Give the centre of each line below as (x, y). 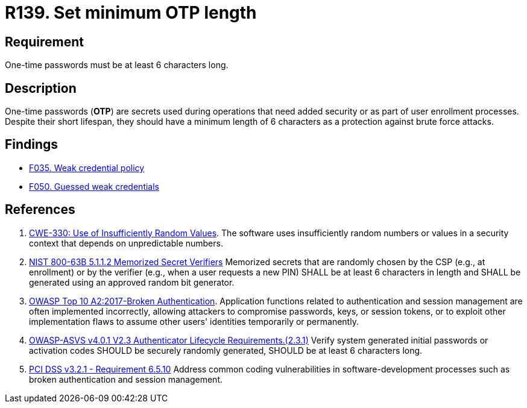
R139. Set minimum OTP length (131, 13)
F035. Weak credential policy (87, 168)
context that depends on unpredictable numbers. (126, 243)
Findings (32, 145)
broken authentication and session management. (126, 379)
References (40, 210)
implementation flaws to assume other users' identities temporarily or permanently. (194, 321)
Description (41, 88)
